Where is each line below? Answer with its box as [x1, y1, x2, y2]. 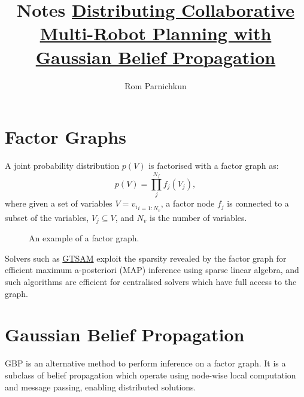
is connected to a [227, 197, 289, 210]
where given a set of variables [5, 197, 113, 210]
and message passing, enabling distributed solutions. [5, 380, 196, 393]
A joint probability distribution [5, 159, 120, 172]
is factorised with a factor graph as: [148, 159, 279, 172]
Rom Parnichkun [124, 79, 187, 92]
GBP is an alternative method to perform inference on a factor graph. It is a [5, 357, 286, 369]
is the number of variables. [150, 211, 247, 223]
